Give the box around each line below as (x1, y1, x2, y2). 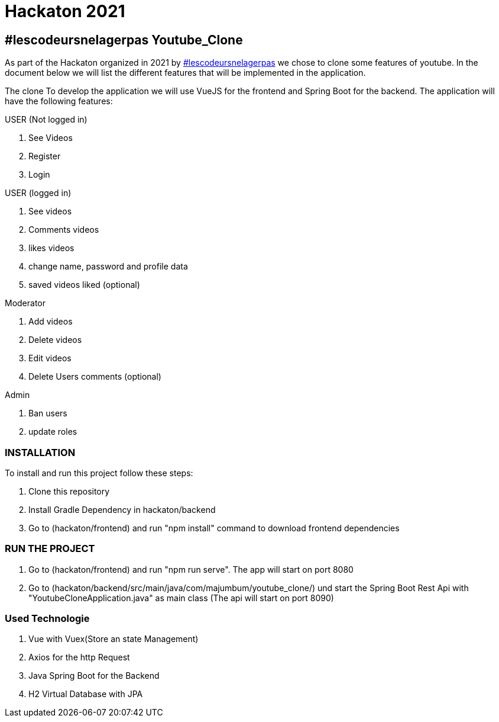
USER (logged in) (5, 188, 72, 198)
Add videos (28, 316, 73, 327)
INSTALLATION (5, 446, 76, 458)
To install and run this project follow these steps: (5, 467, 193, 478)
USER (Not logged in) (5, 114, 88, 125)
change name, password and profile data (28, 261, 188, 272)
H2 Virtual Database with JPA (28, 689, 143, 699)
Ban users (28, 408, 67, 419)
